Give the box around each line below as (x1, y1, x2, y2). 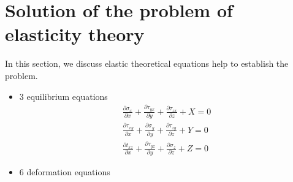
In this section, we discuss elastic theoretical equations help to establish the (5, 57, 289, 70)
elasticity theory (5, 21, 145, 47)
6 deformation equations (19, 165, 110, 178)
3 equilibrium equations (19, 89, 108, 102)
